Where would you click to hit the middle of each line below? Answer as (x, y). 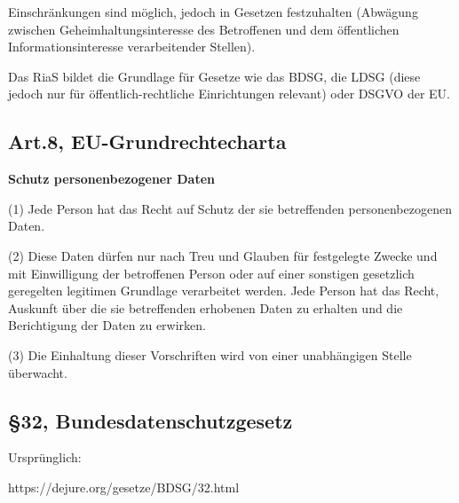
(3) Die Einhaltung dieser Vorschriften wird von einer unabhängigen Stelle (210, 354)
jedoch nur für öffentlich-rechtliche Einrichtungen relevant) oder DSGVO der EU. (229, 94)
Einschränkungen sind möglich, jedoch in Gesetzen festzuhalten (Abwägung (213, 12)
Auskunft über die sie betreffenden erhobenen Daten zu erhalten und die (206, 307)
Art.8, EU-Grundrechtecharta (147, 141)
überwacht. (38, 372)
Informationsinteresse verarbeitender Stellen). (132, 47)
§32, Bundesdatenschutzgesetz (150, 420)
